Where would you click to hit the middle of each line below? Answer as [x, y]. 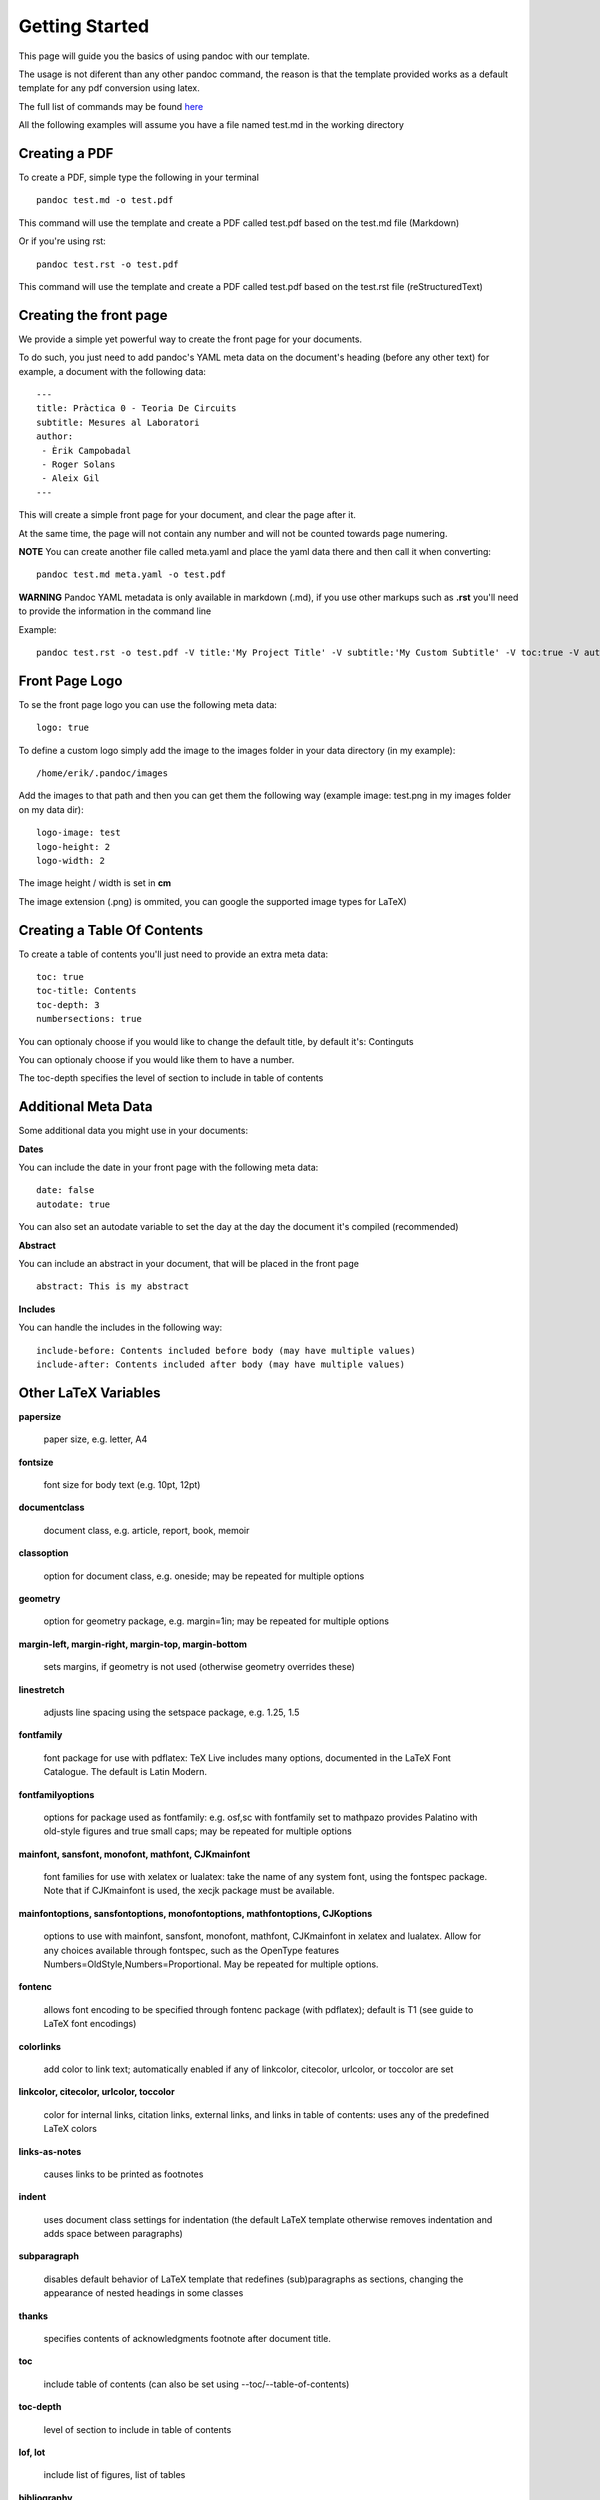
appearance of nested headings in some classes [143, 2293]
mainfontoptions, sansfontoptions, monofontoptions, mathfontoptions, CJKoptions [195, 1913]
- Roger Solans [78, 464]
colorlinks [40, 2046]
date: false [65, 1190]
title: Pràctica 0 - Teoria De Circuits [136, 408]
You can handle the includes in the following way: [120, 1327]
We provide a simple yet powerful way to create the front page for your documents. [190, 339]
